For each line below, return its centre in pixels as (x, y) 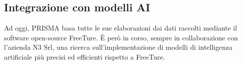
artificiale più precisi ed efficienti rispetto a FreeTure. (85, 56)
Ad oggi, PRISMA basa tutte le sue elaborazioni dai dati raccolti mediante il (121, 28)
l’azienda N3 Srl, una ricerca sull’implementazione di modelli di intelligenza (118, 47)
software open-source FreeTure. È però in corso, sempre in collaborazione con (121, 37)
